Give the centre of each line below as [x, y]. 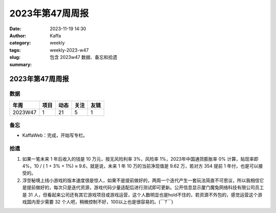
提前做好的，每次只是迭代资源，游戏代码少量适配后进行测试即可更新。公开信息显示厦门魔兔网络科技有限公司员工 [145, 187]
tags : [15, 50]
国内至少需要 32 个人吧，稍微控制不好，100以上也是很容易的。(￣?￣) [100, 202]
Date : [15, 29]
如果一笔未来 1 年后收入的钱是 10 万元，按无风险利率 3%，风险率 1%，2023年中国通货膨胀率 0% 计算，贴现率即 [140, 159]
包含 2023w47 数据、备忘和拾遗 [84, 57]
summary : [21, 65]
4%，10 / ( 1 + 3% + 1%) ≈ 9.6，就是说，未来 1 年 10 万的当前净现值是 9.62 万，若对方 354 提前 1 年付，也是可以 [140, 166]
